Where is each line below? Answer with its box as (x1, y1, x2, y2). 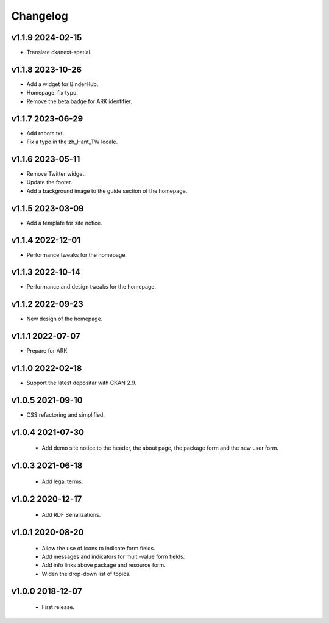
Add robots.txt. (26, 129, 65, 137)
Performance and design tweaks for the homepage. (26, 283, 157, 290)
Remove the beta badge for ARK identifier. (26, 98, 132, 105)
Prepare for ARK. (26, 347, 69, 355)
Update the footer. (26, 179, 73, 186)
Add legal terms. (41, 478, 83, 485)
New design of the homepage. (26, 315, 103, 323)
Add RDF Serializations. (41, 511, 101, 519)
